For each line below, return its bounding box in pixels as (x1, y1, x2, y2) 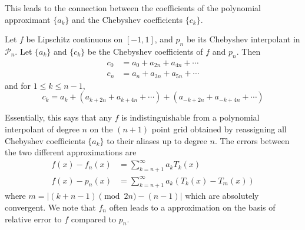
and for (5, 79, 31, 91)
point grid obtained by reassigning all (151, 122, 287, 135)
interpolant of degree (5, 122, 79, 135)
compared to (71, 212, 117, 225)
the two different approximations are (5, 146, 137, 158)
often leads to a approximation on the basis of (109, 201, 276, 213)
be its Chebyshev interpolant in (186, 33, 300, 45)
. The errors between (214, 134, 290, 146)
